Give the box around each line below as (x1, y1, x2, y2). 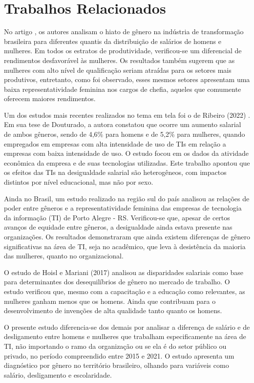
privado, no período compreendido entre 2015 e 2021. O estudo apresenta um (4, 350, 234, 361)
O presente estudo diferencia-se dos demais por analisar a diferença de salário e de (4, 321, 250, 332)
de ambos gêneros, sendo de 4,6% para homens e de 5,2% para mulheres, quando (4, 129, 245, 139)
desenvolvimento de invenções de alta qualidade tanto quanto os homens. (4, 305, 222, 316)
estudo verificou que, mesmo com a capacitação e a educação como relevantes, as (4, 286, 245, 296)
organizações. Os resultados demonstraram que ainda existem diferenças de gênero (4, 232, 250, 241)
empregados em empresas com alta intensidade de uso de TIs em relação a (4, 138, 226, 149)
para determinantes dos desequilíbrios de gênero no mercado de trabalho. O (4, 277, 230, 287)
